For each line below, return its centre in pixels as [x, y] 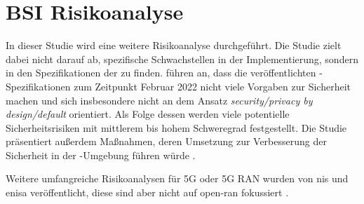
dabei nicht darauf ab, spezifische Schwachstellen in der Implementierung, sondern [182, 59]
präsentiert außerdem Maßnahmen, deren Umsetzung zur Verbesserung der [166, 141]
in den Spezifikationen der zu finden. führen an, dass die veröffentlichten [161, 73]
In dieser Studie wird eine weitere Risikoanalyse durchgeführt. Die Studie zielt [174, 45]
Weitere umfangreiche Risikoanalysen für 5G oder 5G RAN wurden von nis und [177, 178]
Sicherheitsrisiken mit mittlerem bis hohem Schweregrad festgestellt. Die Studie [176, 127]
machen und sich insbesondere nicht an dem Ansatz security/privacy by [159, 100]
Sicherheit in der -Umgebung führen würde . [101, 155]
